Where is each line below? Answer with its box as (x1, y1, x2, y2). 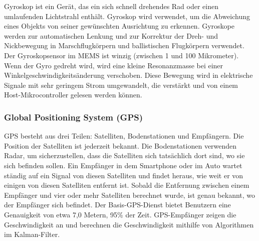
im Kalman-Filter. (4, 229, 60, 239)
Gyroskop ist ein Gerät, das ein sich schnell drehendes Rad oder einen (4, 1, 218, 11)
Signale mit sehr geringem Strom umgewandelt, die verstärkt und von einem (4, 79, 238, 90)
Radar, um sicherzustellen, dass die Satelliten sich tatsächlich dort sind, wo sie (4, 150, 245, 161)
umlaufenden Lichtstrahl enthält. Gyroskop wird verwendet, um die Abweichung (4, 11, 250, 21)
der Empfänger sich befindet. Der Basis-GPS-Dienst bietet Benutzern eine (4, 199, 231, 210)
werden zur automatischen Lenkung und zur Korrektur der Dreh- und (4, 30, 218, 41)
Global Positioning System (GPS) (4, 110, 143, 123)
